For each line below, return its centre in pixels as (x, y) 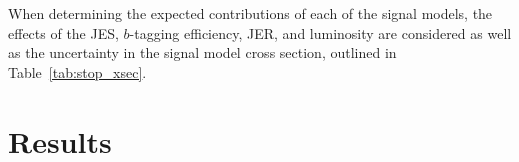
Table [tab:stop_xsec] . (77, 71)
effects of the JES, (63, 32)
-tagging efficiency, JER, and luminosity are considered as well (320, 32)
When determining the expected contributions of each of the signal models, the (250, 13)
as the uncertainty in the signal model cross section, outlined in (202, 52)
